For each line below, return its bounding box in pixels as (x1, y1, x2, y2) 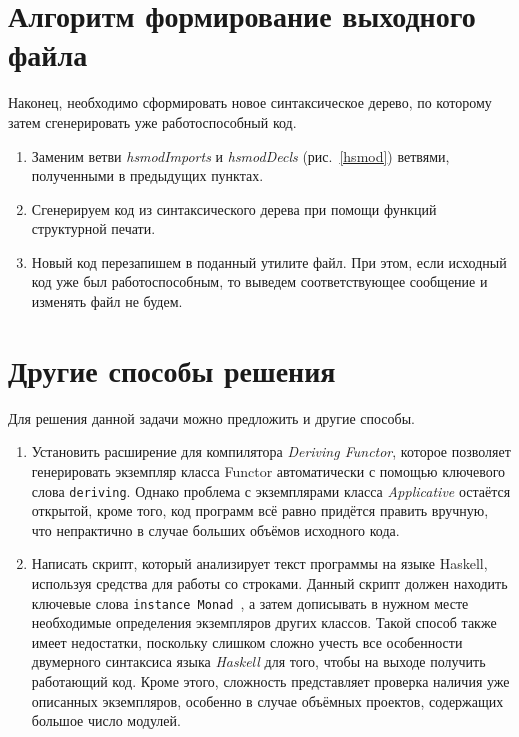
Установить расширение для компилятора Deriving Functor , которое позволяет (31, 441, 511, 462)
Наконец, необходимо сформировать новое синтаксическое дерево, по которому (8, 92, 492, 113)
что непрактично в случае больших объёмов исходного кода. (31, 519, 400, 540)
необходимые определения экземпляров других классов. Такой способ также (31, 612, 497, 633)
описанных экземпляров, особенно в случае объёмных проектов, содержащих (31, 690, 504, 711)
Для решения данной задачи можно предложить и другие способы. (8, 407, 415, 428)
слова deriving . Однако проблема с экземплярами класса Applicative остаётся (31, 480, 511, 501)
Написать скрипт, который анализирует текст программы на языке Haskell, (31, 553, 488, 574)
